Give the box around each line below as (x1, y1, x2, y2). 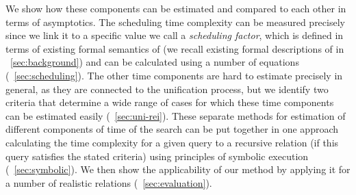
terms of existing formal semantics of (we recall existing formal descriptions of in (5, 41, 344, 55)
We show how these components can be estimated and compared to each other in (5, 1, 346, 15)
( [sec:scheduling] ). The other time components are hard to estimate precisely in (5, 68, 343, 82)
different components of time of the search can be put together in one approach (5, 122, 339, 136)
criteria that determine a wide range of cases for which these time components (5, 95, 334, 109)
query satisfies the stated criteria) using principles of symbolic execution (5, 148, 309, 163)
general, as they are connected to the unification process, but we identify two (5, 81, 329, 96)
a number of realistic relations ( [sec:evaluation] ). (5, 175, 212, 190)
